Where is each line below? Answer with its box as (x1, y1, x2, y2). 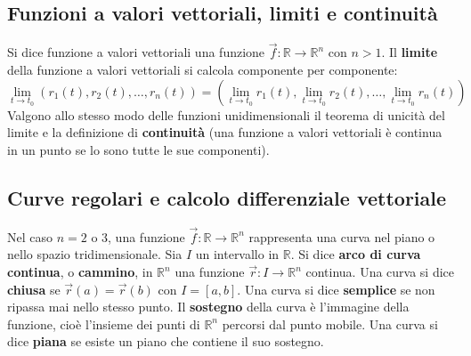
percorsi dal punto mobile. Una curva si (222, 314, 438, 333)
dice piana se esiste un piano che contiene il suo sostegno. (7, 332, 324, 351)
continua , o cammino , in (7, 263, 153, 280)
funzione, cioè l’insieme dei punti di (7, 314, 200, 333)
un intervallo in (195, 245, 280, 263)
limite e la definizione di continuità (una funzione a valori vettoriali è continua (7, 123, 443, 142)
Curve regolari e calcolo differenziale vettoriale (7, 183, 447, 211)
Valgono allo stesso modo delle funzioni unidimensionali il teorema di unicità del (7, 105, 445, 124)
